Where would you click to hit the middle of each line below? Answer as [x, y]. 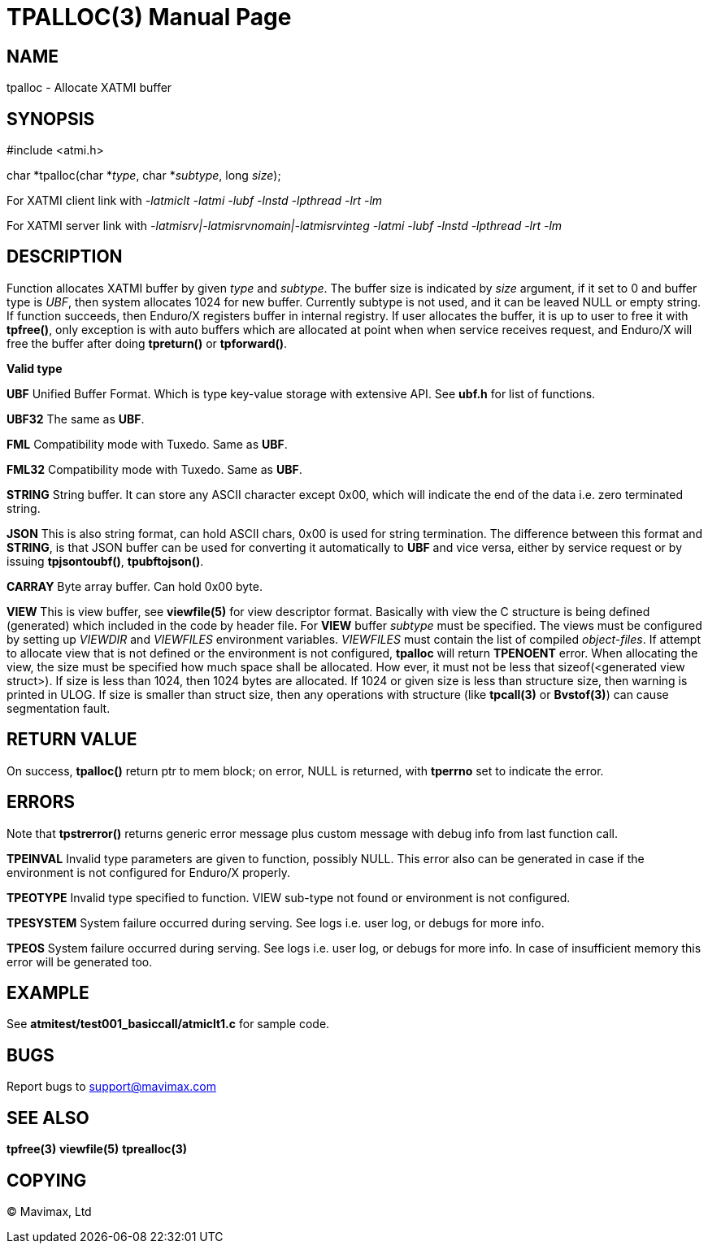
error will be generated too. [80, 961]
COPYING [47, 1180]
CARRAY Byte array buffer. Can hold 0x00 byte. [135, 586]
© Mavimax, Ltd [49, 1211]
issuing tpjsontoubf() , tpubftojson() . [105, 561]
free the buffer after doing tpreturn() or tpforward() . [147, 343]
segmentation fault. [59, 708]
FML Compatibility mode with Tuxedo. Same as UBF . [147, 444]
